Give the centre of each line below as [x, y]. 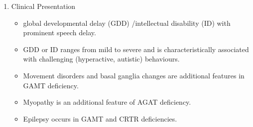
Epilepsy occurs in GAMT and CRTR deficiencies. [100, 118]
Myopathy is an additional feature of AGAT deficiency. [107, 102]
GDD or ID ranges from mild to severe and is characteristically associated [136, 49]
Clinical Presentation [43, 6]
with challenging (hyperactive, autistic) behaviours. [101, 59]
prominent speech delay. [60, 32]
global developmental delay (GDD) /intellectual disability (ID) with [127, 23]
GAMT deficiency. [51, 85]
